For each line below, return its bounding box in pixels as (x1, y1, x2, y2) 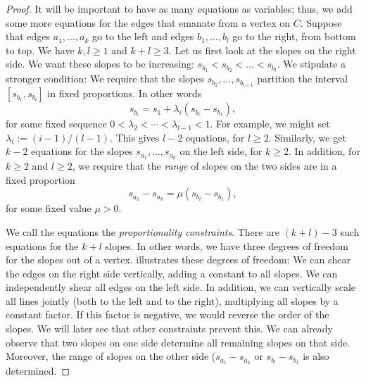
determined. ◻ (6, 363, 70, 378)
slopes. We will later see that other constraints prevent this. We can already (6, 321, 333, 336)
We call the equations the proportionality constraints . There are (6, 224, 279, 239)
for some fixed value (6, 201, 91, 216)
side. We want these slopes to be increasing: (6, 56, 194, 71)
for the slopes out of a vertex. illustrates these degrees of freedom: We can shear (6, 252, 351, 267)
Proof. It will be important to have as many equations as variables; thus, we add (6, 1, 353, 15)
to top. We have (6, 42, 75, 57)
